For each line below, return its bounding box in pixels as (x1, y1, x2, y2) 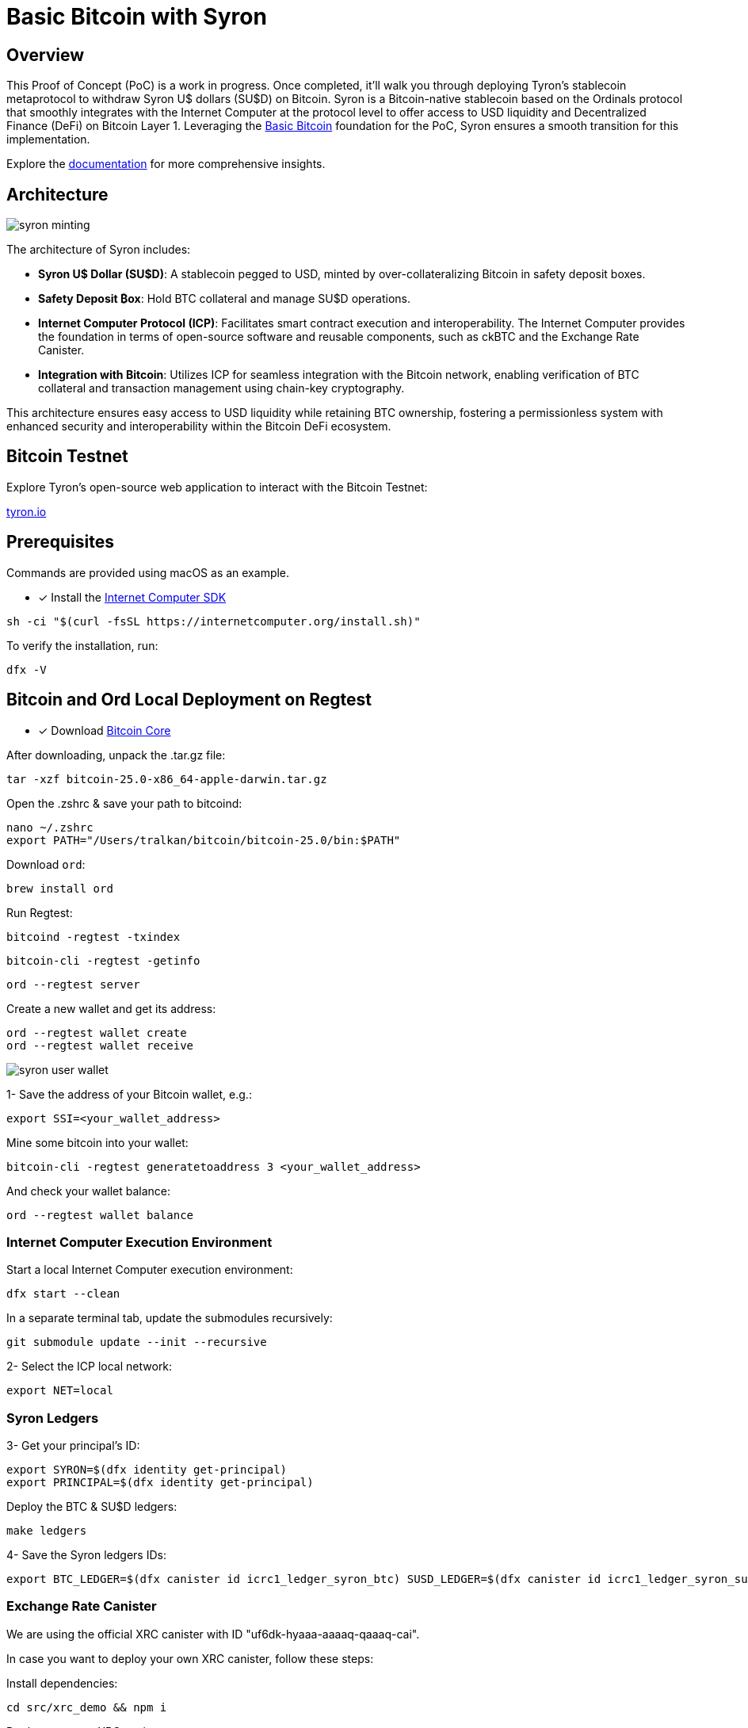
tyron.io (6, 504, 47, 518)
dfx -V (6, 663, 47, 676)
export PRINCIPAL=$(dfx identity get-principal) (6, 1476, 314, 1489)
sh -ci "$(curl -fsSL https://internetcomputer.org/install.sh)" (6, 614, 421, 628)
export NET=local (6, 1384, 113, 1397)
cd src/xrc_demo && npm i (6, 1700, 167, 1714)
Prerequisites (6, 532, 114, 552)
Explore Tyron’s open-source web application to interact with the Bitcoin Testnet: (6, 480, 428, 494)
